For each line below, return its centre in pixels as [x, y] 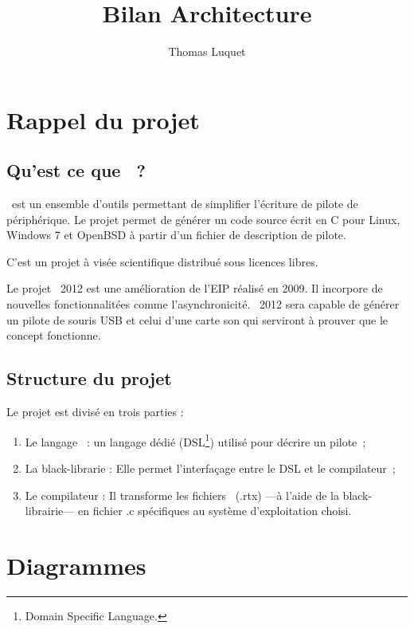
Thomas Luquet [207, 51]
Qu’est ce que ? [76, 170]
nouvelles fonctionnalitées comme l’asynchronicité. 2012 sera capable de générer [203, 304]
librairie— [50, 511]
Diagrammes [76, 565]
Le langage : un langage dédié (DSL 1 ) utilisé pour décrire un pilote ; [195, 440]
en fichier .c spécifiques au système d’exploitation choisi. [215, 511]
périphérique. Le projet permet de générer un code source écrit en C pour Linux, [203, 219]
